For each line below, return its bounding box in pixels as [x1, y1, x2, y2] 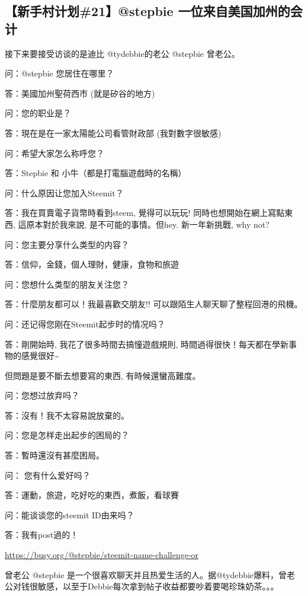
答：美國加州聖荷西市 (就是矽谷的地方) [5, 87, 155, 99]
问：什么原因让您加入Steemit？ [5, 186, 124, 199]
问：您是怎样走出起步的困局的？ [5, 429, 129, 441]
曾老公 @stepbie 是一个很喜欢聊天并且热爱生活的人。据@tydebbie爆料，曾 [5, 568, 287, 581]
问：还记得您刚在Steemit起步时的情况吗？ [5, 317, 165, 330]
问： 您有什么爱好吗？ [5, 468, 91, 481]
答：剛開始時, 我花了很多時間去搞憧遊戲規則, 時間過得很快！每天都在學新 [5, 337, 289, 350]
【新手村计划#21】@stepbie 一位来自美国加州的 [5, 2, 290, 20]
